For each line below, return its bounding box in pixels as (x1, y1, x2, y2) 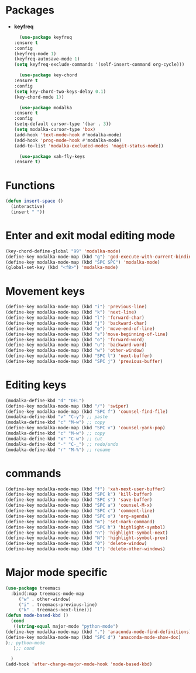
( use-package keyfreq (19, 34, 73, 40)
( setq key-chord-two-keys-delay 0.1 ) (13, 89, 106, 95)
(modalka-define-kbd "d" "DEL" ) (5, 398, 84, 403)
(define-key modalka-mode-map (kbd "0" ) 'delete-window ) (5, 541, 147, 547)
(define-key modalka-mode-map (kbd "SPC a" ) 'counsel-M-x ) (5, 503, 153, 509)
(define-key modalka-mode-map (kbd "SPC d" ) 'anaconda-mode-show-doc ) (5, 634, 181, 640)
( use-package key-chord (19, 72, 77, 78)
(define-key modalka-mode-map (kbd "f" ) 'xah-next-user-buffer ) (5, 486, 166, 492)
